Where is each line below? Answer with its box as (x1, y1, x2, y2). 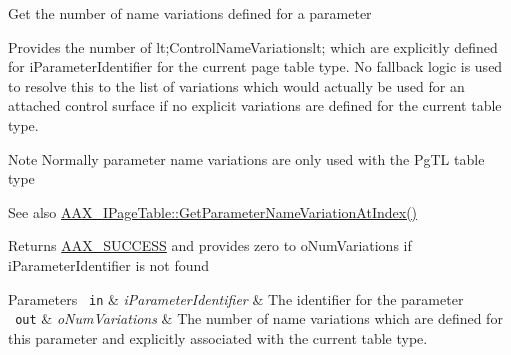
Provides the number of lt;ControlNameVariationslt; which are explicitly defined (8, 36, 498, 57)
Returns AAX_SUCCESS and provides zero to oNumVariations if (8, 235, 412, 256)
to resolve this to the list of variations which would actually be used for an (8, 75, 465, 96)
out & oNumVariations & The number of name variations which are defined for (15, 308, 503, 329)
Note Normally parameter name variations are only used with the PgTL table (8, 148, 485, 169)
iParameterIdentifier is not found (8, 254, 210, 275)
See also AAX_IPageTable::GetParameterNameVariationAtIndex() (8, 201, 418, 222)
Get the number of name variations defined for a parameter (8, 3, 372, 23)
